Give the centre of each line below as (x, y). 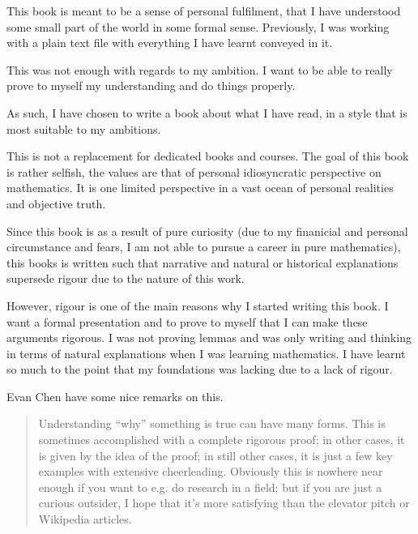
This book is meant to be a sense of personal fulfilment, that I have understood (204, 11)
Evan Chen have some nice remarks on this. (115, 396)
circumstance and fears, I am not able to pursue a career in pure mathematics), (204, 247)
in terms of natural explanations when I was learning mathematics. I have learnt (206, 353)
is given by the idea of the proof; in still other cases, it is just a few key (215, 455)
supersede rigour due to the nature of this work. (126, 278)
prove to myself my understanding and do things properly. (151, 85)
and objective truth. (56, 203)
